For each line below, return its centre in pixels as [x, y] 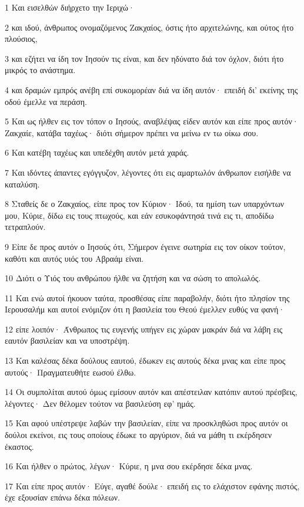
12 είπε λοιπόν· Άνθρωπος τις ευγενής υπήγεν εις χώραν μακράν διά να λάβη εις [144, 329]
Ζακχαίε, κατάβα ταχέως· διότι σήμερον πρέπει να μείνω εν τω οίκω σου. [132, 132]
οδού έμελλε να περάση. [46, 101]
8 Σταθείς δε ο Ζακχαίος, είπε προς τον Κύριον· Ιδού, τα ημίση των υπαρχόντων [145, 204]
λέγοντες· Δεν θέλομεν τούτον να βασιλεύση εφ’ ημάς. [100, 403]
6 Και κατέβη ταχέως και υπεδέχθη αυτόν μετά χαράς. [97, 152]
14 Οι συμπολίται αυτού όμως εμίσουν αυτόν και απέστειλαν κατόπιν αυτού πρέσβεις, [151, 392]
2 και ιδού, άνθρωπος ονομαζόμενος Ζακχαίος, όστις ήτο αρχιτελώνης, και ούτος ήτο [149, 27]
